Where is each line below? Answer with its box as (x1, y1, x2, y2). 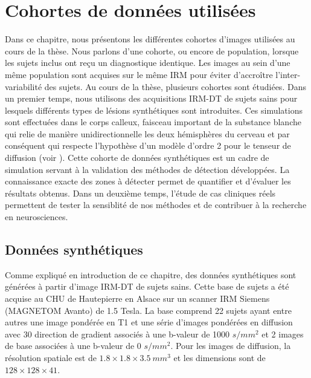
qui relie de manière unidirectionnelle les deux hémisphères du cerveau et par (5, 127, 290, 140)
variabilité (5, 80, 42, 93)
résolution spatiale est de (5, 351, 97, 363)
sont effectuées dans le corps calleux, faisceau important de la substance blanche (5, 116, 301, 128)
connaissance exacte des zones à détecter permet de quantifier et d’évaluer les (5, 175, 291, 187)
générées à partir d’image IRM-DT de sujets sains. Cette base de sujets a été (5, 280, 289, 293)
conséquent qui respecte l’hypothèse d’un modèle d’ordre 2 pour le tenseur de (5, 139, 291, 152)
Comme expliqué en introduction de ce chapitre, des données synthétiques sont (5, 268, 297, 281)
